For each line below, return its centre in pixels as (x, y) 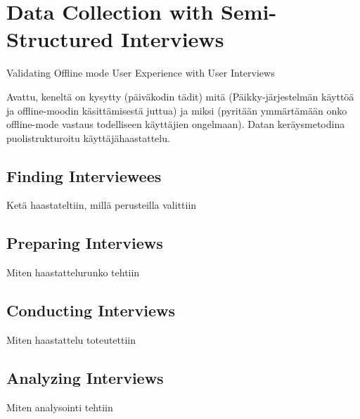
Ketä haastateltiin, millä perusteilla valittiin (102, 205)
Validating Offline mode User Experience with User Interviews (141, 73)
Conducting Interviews (91, 310)
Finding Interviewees (84, 175)
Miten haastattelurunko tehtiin (73, 272)
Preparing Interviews (85, 243)
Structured (60, 39)
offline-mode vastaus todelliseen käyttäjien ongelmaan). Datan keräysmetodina (176, 124)
